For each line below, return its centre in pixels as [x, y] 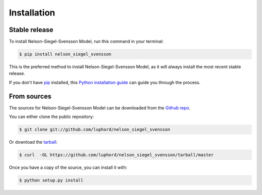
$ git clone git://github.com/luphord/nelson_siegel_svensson [95, 130]
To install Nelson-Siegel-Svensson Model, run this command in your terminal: [86, 42]
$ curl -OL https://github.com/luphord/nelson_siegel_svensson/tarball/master [116, 155]
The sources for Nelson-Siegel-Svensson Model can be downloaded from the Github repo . [100, 108]
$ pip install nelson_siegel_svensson [65, 54]
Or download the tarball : [33, 142]
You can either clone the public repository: [51, 117]
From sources [30, 96]
